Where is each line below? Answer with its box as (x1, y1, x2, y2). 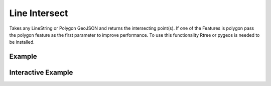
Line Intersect (9, 8, 68, 19)
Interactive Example (9, 68, 73, 77)
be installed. (9, 39, 35, 45)
